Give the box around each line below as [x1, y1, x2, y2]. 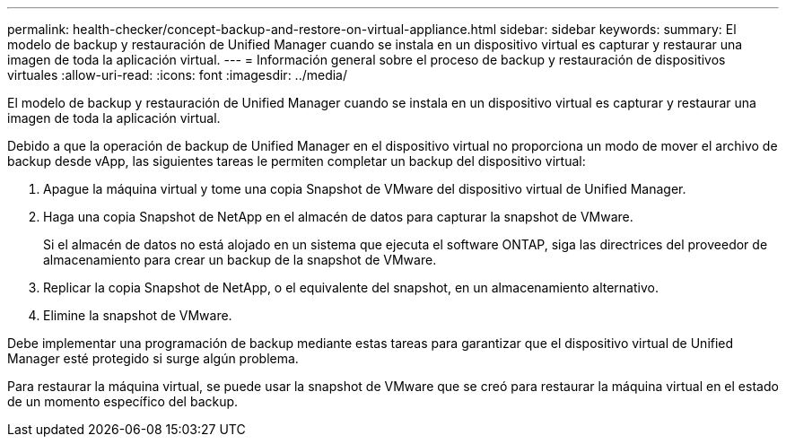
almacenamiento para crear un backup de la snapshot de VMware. [43, 252, 437, 267]
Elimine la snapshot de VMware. [43, 308, 232, 323]
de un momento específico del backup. [7, 394, 239, 409]
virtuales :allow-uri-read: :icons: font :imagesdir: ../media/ [7, 67, 348, 83]
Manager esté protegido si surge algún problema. [7, 351, 299, 366]
